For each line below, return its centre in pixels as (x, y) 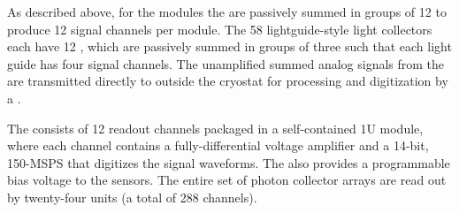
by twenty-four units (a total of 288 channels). (132, 197)
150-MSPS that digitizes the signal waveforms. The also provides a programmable (229, 162)
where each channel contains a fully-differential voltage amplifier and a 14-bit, (218, 145)
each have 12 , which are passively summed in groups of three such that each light (229, 46)
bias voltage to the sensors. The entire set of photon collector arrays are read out (227, 180)
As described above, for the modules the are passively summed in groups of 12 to (227, 11)
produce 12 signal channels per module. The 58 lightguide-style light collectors (220, 29)
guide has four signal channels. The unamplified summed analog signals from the (226, 63)
